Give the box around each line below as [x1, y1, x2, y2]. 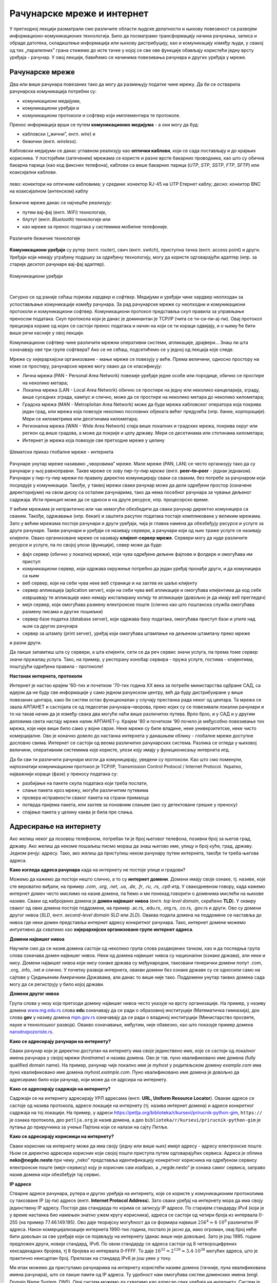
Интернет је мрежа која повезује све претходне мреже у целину [22, 437, 165, 443]
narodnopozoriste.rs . [9, 1029, 54, 1035]
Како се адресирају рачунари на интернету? [9, 1038, 111, 1044]
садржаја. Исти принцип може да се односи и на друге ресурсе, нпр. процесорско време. [9, 496, 209, 502]
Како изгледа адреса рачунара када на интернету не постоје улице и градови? [9, 867, 186, 873]
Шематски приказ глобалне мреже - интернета [9, 449, 114, 455]
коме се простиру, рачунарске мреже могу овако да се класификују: [9, 363, 163, 369]
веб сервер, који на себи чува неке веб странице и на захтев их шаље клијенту [22, 580, 197, 586]
